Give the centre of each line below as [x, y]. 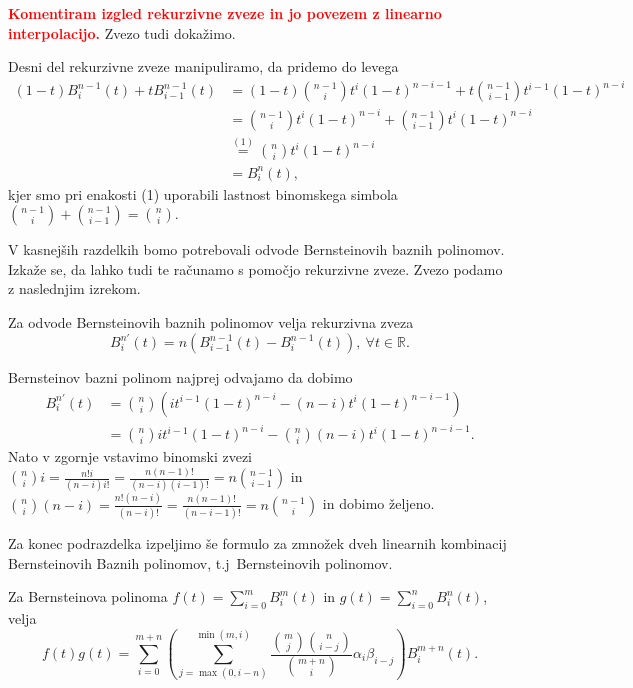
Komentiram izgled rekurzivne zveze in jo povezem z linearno [225, 13]
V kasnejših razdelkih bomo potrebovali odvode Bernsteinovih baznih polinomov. [256, 249]
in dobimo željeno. [378, 503]
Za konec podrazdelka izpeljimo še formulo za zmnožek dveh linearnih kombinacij [257, 543]
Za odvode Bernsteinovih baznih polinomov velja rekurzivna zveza [211, 322]
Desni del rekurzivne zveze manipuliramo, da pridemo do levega [203, 66]
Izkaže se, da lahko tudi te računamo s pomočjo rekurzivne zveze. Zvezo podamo [255, 268]
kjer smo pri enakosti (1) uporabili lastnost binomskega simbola [203, 193]
